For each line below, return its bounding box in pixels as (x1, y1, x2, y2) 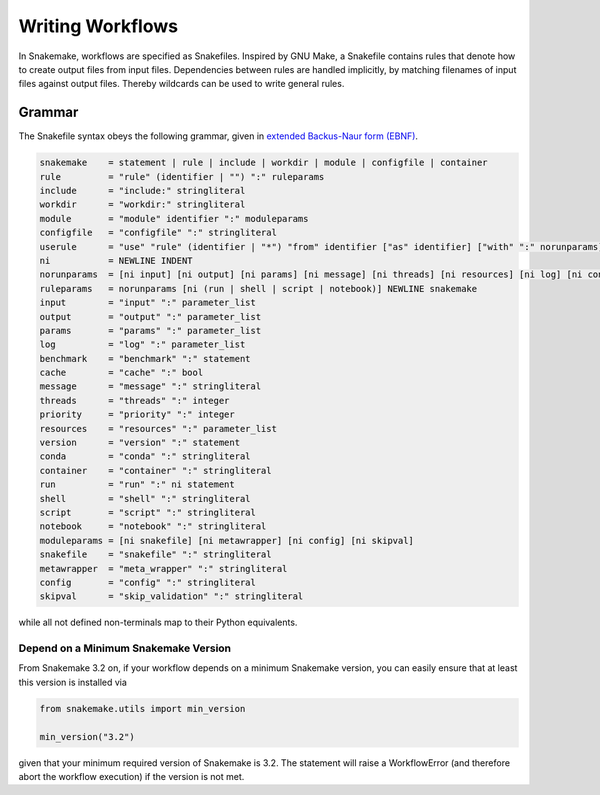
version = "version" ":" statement (39, 437, 240, 449)
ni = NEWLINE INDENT (39, 255, 194, 266)
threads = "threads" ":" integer (39, 395, 230, 406)
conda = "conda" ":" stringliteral (39, 451, 251, 462)
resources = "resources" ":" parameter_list (39, 423, 277, 434)
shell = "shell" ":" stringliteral (39, 493, 251, 504)
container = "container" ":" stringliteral (39, 465, 272, 476)
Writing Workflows (18, 15, 179, 37)
